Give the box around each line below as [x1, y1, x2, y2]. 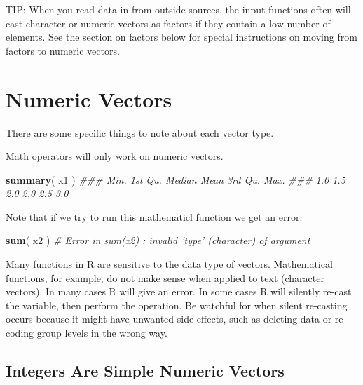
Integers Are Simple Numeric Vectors [6, 360, 285, 381]
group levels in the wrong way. [36, 325, 167, 340]
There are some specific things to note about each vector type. [6, 125, 274, 140]
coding [6, 325, 34, 340]
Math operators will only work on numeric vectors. [6, 149, 224, 163]
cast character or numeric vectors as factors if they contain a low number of [6, 15, 331, 30]
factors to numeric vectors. [6, 43, 120, 58]
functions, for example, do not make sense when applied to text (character [6, 270, 324, 285]
